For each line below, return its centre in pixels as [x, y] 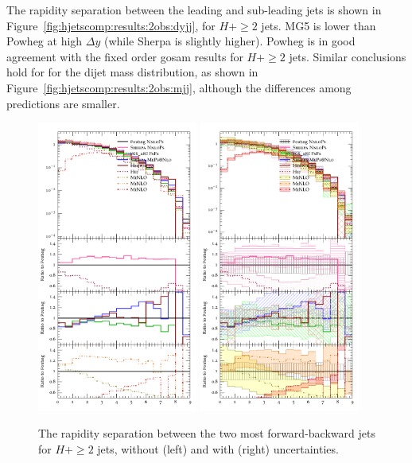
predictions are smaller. [63, 103]
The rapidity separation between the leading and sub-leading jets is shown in [194, 10]
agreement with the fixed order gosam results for [125, 56]
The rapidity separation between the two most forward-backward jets [207, 433]
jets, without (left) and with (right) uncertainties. [218, 448]
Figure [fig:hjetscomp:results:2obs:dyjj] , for [111, 25]
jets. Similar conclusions [348, 56]
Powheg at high [45, 41]
